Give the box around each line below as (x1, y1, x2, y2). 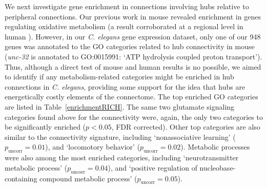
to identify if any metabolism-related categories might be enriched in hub (5, 71, 234, 82)
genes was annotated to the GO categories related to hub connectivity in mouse (5, 41, 255, 52)
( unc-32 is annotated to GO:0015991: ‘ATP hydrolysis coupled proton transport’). (5, 51, 262, 61)
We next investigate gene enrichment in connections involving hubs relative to (5, 1, 249, 11)
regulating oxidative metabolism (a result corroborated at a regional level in (5, 21, 243, 32)
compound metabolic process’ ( (39, 173, 137, 183)
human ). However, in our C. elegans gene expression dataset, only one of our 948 (5, 31, 261, 41)
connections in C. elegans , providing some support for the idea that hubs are (5, 81, 245, 92)
